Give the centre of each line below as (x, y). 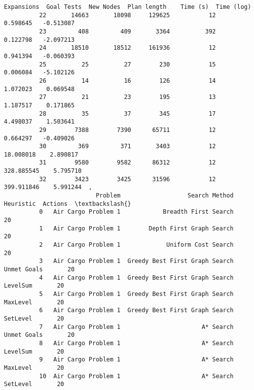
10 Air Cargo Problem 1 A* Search (136, 376)
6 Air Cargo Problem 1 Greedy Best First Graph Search (136, 310)
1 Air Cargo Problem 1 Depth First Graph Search (136, 228)
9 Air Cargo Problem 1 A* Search (136, 360)
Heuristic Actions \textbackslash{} (68, 204)
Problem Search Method (165, 196)
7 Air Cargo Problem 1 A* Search (136, 327)
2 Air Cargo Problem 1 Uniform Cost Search (136, 245)
